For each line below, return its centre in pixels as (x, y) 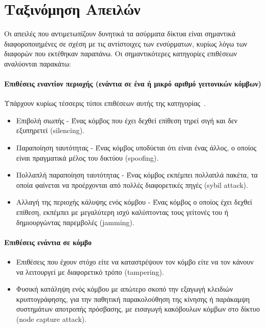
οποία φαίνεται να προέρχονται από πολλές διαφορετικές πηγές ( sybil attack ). (132, 184)
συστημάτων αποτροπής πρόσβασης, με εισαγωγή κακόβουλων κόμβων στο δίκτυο (138, 309)
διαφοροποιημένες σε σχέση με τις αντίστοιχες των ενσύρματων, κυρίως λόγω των (126, 43)
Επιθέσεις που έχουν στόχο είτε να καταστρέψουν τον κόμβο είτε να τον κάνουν (135, 262)
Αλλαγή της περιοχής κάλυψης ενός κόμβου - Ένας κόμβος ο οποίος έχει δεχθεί (134, 202)
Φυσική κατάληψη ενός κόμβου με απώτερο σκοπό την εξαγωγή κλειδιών (125, 289)
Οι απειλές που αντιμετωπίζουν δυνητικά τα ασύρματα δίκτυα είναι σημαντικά (120, 34)
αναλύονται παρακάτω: (38, 63)
